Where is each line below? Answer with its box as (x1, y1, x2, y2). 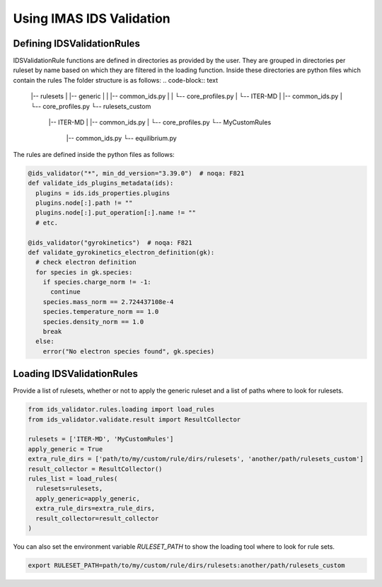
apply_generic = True (28, 445, 103, 453)
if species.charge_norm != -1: (42, 278, 151, 286)
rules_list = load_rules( (28, 475, 118, 483)
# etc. (35, 219, 59, 226)
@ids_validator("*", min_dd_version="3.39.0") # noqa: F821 (28, 169, 245, 177)
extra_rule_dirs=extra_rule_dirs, (35, 504, 156, 513)
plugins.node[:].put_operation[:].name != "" (35, 209, 196, 217)
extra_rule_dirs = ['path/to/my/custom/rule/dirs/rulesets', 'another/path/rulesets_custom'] (28, 455, 364, 463)
